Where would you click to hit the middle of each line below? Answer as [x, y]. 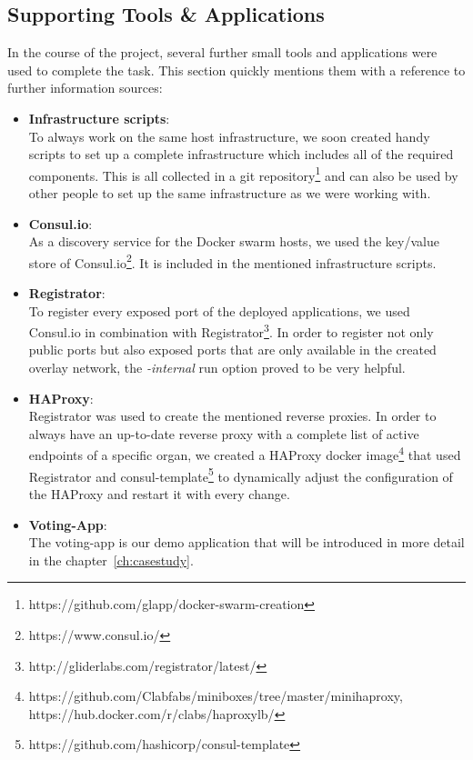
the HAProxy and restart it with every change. [159, 493]
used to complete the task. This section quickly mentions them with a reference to [236, 70]
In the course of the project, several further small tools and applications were [222, 52]
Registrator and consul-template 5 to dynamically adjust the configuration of [241, 475]
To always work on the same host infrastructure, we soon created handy [229, 136]
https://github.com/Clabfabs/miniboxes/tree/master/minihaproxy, [216, 696]
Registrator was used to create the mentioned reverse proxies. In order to [232, 416]
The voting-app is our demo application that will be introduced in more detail [247, 542]
